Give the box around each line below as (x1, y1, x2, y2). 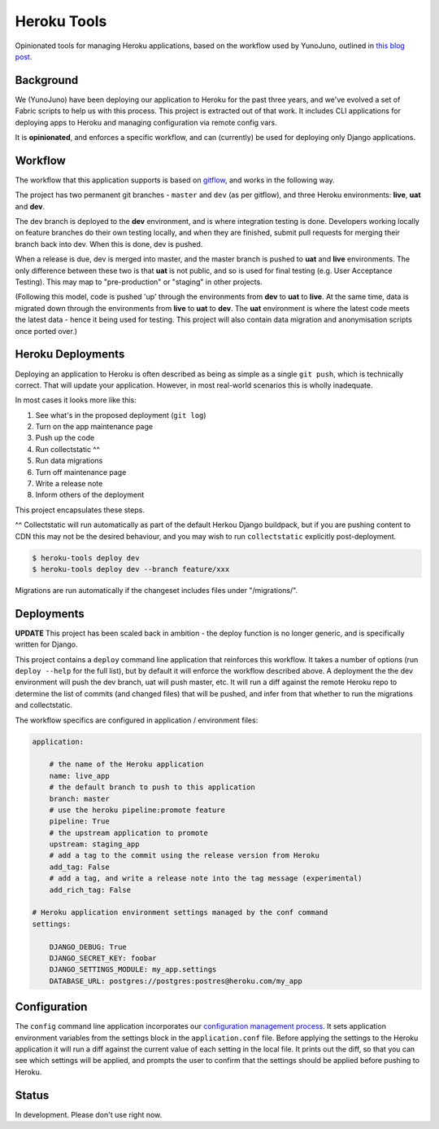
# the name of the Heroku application (49, 760, 204, 769)
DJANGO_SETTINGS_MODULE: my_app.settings (49, 965, 217, 974)
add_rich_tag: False (49, 885, 132, 894)
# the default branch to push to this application (49, 783, 255, 792)
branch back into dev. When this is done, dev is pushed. (15, 239, 203, 248)
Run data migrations (35, 456, 103, 466)
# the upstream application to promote (49, 828, 209, 837)
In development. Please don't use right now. (15, 1109, 163, 1119)
